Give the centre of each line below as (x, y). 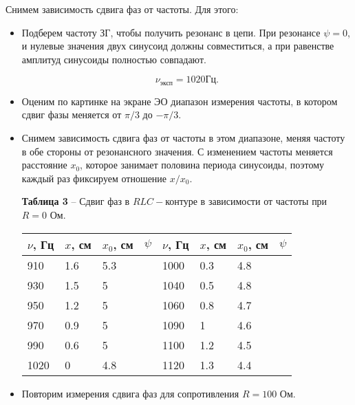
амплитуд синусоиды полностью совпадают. (114, 59)
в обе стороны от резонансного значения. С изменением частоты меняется (177, 151)
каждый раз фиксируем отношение (94, 178)
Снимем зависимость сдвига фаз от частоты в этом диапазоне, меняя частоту (183, 138)
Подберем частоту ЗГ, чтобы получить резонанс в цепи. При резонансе (171, 32)
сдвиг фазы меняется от (72, 114)
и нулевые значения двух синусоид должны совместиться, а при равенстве (178, 46)
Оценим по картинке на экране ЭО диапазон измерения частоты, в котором (180, 101)
